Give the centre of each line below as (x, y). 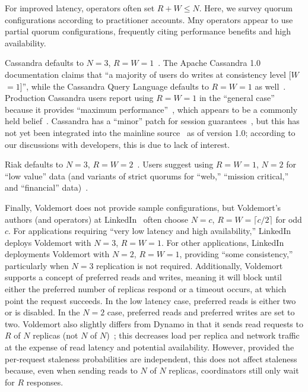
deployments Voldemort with (57, 254)
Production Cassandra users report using (79, 98)
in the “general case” (237, 98)
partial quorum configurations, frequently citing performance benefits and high (148, 31)
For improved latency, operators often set (80, 8)
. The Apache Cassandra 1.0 (209, 63)
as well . (270, 86)
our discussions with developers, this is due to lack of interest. (118, 144)
